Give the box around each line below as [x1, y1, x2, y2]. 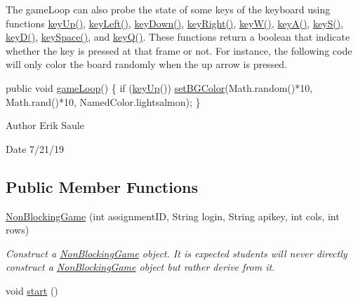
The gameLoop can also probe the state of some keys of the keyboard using [6, 2, 331, 16]
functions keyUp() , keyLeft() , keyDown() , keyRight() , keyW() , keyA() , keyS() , [6, 15, 344, 30]
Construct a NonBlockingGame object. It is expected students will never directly [6, 245, 347, 260]
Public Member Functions [6, 175, 198, 197]
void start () [6, 283, 58, 297]
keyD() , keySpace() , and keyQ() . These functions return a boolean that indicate [6, 29, 350, 44]
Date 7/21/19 [6, 141, 65, 156]
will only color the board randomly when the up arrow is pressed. [6, 57, 288, 72]
